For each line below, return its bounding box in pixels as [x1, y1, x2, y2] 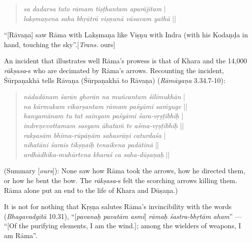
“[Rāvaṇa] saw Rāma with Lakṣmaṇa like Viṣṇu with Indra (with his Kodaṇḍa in [4, 29, 248, 40]
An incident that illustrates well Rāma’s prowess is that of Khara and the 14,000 [4, 55, 247, 66]
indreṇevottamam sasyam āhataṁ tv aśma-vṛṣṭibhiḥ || [23, 120, 184, 130]
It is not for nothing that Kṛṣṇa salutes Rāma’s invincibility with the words [4, 201, 232, 212]
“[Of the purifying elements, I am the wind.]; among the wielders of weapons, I [4, 220, 241, 231]
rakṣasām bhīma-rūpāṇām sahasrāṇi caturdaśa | [23, 130, 166, 140]
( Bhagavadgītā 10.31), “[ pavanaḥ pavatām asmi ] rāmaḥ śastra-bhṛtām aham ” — [4, 211, 242, 221]
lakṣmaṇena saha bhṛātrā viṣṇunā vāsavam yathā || [23, 13, 176, 23]
